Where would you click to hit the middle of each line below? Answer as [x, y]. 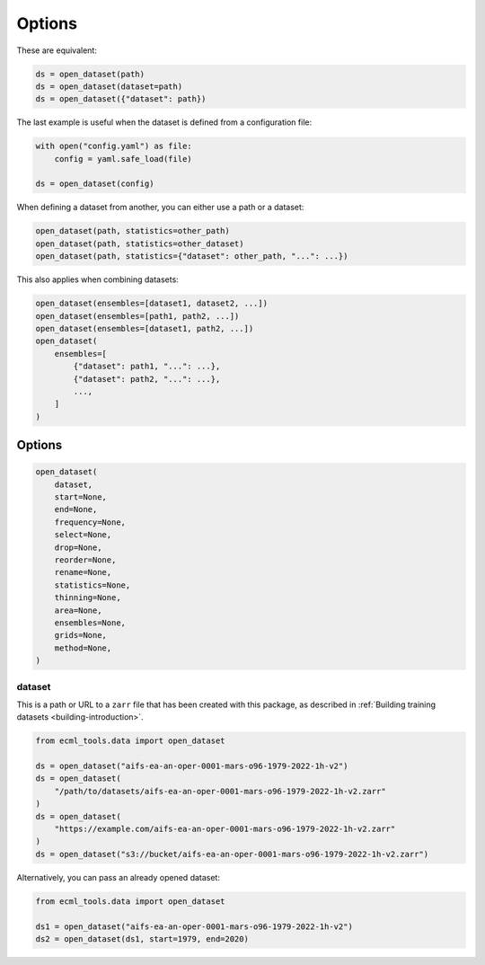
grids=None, [81, 635]
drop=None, [78, 547]
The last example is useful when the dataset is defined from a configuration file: [164, 122]
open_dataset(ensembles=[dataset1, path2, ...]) [145, 328]
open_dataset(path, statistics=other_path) [133, 231]
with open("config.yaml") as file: [114, 146]
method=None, [83, 648]
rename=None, [83, 572]
